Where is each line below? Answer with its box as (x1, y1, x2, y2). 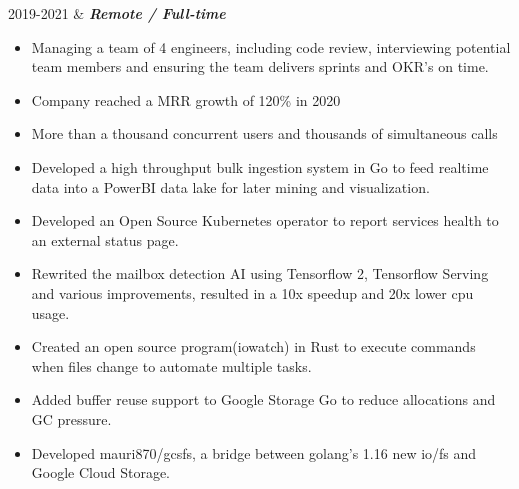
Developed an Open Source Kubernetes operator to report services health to (31, 210, 499, 231)
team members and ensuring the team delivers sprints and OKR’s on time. (31, 56, 489, 77)
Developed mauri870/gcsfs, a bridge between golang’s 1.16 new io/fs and (31, 442, 477, 463)
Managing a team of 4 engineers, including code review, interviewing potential (31, 36, 511, 57)
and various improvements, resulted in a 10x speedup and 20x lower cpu (31, 282, 474, 303)
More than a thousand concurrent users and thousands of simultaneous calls (31, 123, 498, 144)
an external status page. (31, 229, 179, 250)
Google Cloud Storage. (31, 462, 171, 483)
